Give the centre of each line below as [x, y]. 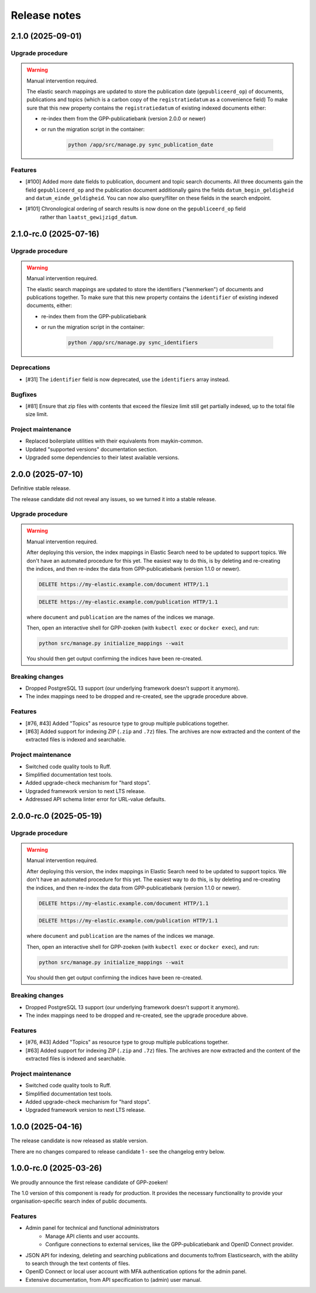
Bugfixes [24, 394]
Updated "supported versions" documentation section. [92, 449]
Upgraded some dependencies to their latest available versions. [102, 458]
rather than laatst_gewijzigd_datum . [89, 217]
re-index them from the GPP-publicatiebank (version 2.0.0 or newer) [123, 119]
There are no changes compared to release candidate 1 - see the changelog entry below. [118, 1151]
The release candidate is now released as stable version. [79, 1141]
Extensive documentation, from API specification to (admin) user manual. [114, 1280]
